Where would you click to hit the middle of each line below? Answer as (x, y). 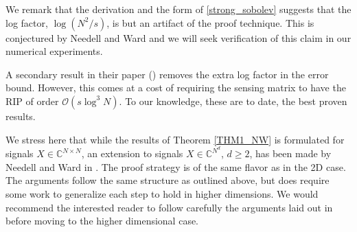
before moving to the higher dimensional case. (102, 221)
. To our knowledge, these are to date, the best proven (233, 101)
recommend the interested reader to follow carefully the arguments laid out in (169, 207)
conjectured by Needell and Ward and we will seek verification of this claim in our (178, 37)
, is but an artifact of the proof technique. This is (210, 22)
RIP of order (32, 101)
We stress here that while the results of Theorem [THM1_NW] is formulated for (175, 139)
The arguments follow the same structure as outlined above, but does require (168, 180)
